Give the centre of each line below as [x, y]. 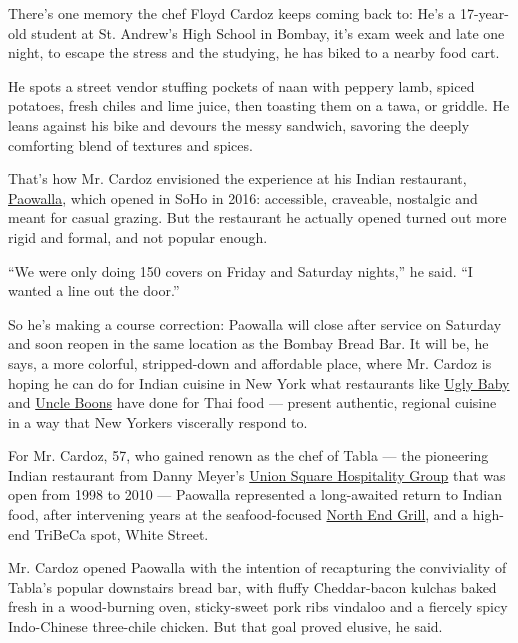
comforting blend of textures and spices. [130, 144]
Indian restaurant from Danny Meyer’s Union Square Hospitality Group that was [257, 474]
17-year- [484, 13]
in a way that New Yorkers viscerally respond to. [158, 421]
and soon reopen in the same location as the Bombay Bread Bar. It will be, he [248, 343]
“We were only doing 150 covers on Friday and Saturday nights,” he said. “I [240, 270]
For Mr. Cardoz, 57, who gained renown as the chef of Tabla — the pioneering [248, 455]
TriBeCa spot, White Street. [121, 533]
